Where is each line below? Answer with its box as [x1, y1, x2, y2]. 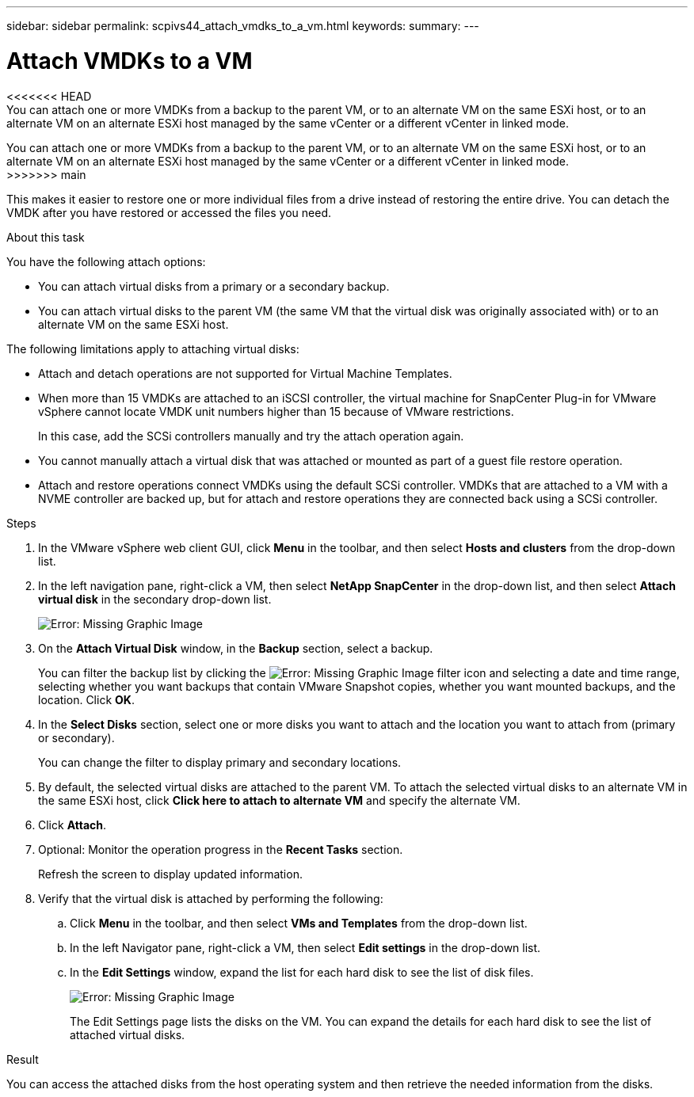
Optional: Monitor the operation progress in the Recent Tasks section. [38, 842, 403, 856]
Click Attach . [38, 817, 107, 832]
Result [6, 1052, 39, 1066]
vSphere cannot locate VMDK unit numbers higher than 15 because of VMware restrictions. [38, 404, 514, 418]
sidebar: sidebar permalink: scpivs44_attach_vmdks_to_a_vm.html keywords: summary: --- [6, 19, 479, 32]
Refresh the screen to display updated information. [38, 867, 303, 881]
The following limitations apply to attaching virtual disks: [6, 341, 299, 356]
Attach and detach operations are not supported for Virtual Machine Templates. [38, 366, 452, 380]
